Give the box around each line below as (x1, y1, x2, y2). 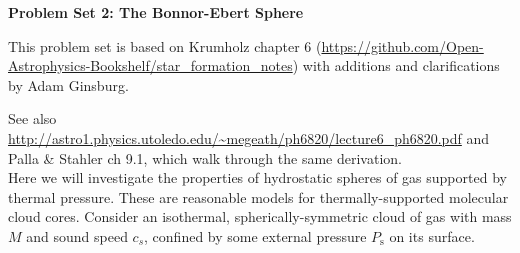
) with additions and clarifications (292, 55, 500, 76)
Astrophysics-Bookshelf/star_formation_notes (8, 55, 293, 76)
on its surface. (389, 225, 475, 246)
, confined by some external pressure (144, 225, 367, 246)
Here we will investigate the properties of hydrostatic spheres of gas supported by (8, 167, 507, 188)
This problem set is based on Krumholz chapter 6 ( (8, 35, 322, 56)
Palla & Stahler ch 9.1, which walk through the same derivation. (8, 147, 402, 168)
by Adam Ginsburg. (8, 74, 129, 95)
